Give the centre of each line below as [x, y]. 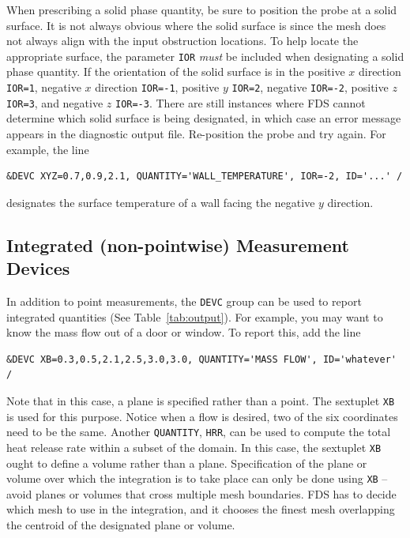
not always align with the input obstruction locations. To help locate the [182, 41]
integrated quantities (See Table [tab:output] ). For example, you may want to [195, 316]
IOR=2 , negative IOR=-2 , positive [310, 87]
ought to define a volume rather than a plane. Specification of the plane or [187, 463]
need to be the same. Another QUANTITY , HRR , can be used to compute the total [199, 432]
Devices [38, 268]
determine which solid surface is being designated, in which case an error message [204, 118]
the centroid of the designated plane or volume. [121, 524]
